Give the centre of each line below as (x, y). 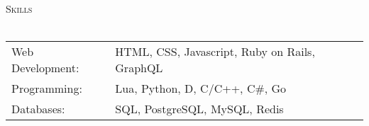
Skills (19, 8)
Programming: (47, 88)
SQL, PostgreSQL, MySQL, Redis (199, 109)
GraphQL (139, 68)
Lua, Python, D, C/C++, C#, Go (201, 88)
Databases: (38, 109)
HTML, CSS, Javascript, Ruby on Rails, (215, 52)
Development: (45, 68)
